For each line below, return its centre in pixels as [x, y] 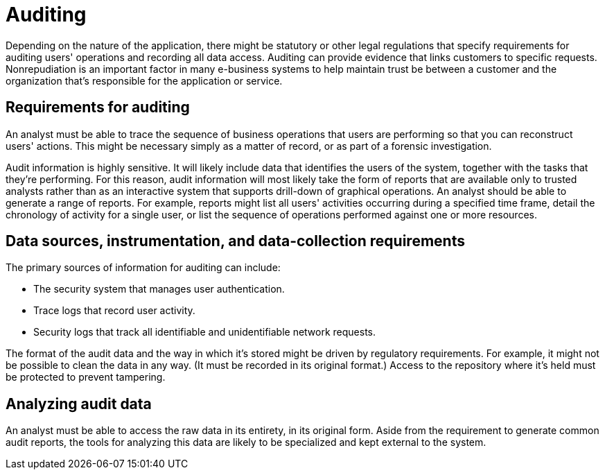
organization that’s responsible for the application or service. [144, 80]
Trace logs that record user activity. [114, 311]
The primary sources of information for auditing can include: [143, 268]
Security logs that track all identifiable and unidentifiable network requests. [205, 332]
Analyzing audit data [79, 404]
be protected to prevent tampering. [86, 377]
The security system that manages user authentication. [159, 289]
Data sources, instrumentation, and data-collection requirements [235, 241]
